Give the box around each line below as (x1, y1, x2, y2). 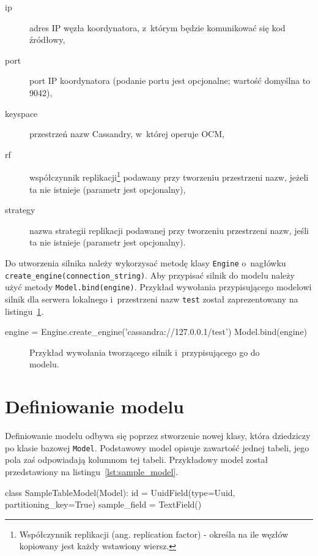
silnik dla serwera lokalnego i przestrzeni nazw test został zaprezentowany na (5, 292, 298, 305)
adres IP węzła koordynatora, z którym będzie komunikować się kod (29, 21, 286, 34)
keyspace (5, 107, 38, 119)
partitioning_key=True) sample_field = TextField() (5, 498, 202, 511)
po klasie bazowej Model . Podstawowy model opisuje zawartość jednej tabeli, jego (5, 441, 309, 454)
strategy (5, 203, 35, 216)
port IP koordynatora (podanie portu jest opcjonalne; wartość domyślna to (29, 74, 311, 87)
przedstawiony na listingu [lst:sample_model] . (5, 465, 179, 478)
